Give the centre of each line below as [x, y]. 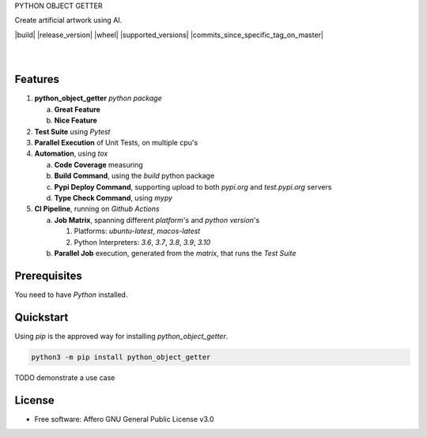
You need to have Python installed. [71, 294]
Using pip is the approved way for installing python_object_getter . [121, 336]
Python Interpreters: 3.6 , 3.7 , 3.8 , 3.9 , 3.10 [142, 242]
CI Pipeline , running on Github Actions [97, 209]
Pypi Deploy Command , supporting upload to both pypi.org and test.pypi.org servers [193, 186]
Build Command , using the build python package [134, 176]
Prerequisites [48, 275]
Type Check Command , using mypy [113, 198]
